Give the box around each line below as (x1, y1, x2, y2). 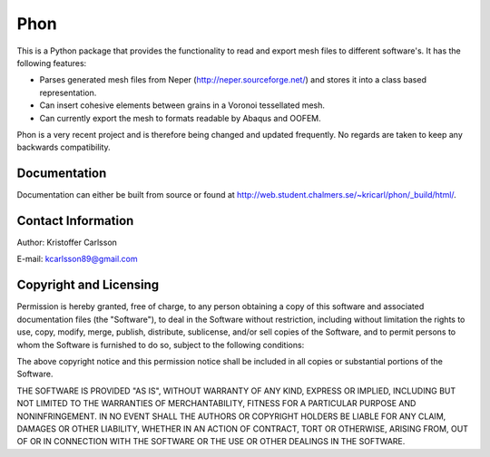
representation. (39, 87, 97, 98)
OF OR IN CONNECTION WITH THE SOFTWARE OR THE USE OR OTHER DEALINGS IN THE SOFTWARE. (16, 436, 406, 447)
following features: (16, 57, 87, 68)
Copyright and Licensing (16, 277, 160, 293)
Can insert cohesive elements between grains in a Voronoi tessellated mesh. (39, 100, 326, 111)
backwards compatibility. (16, 141, 111, 153)
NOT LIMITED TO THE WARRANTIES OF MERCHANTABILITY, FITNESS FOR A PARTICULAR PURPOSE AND (16, 398, 416, 409)
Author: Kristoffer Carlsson (16, 237, 118, 248)
